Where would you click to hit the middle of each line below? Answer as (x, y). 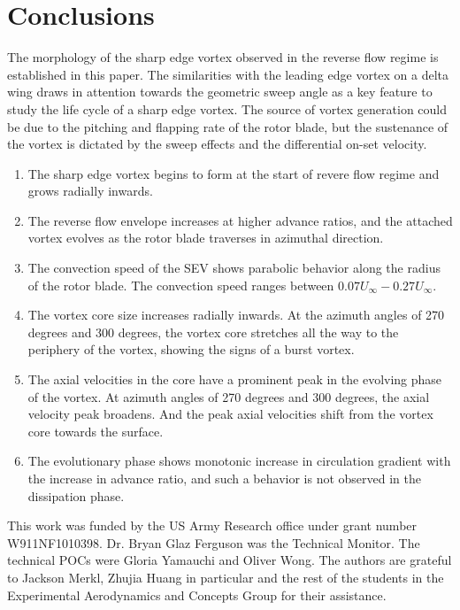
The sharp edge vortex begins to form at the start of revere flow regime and (234, 173)
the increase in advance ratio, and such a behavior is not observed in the (224, 478)
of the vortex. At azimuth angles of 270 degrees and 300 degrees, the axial (229, 396)
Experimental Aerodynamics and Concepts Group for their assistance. (197, 595)
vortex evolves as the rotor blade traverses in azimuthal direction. (206, 238)
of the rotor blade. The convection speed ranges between (181, 285)
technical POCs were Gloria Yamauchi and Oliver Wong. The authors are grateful (230, 560)
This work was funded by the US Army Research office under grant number (212, 525)
